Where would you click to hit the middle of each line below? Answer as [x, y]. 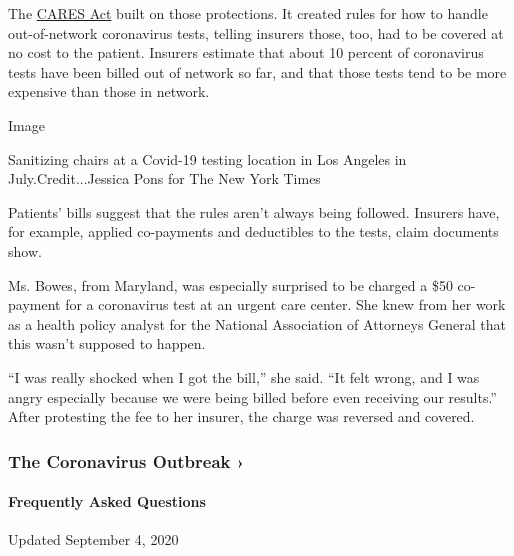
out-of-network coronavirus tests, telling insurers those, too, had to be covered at [256, 32]
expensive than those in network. [109, 91]
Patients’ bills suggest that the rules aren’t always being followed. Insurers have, [254, 211]
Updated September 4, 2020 [93, 539]
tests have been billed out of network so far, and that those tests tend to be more [257, 71]
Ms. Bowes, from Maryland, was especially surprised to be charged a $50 [230, 284]
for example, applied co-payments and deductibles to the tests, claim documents [253, 231]
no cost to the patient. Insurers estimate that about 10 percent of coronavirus [246, 52]
